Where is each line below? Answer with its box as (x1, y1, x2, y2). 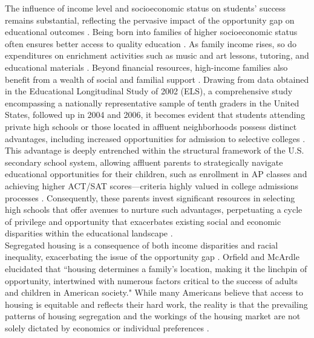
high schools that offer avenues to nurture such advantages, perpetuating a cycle (5, 203, 303, 216)
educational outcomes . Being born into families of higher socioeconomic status (5, 25, 298, 38)
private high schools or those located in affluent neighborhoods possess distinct (5, 120, 297, 132)
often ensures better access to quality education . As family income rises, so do (5, 37, 297, 50)
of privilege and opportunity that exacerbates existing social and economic (5, 215, 281, 227)
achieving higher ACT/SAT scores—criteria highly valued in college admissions (5, 179, 299, 192)
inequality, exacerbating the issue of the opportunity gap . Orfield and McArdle (5, 250, 299, 263)
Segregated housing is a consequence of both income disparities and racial (5, 238, 278, 251)
